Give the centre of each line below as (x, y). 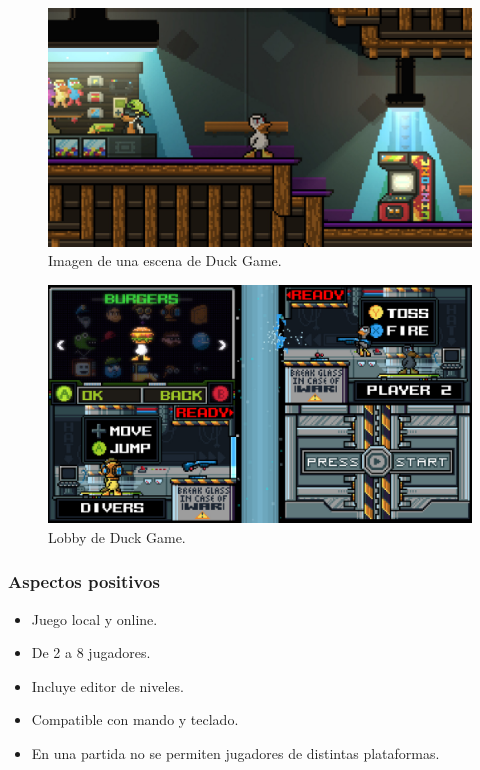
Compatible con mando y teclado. (135, 719)
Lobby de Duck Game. (117, 536)
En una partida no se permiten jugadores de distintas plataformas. (235, 752)
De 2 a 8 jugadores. (91, 652)
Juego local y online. (94, 618)
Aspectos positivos (84, 581)
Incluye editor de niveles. (107, 685)
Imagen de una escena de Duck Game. (165, 260)
